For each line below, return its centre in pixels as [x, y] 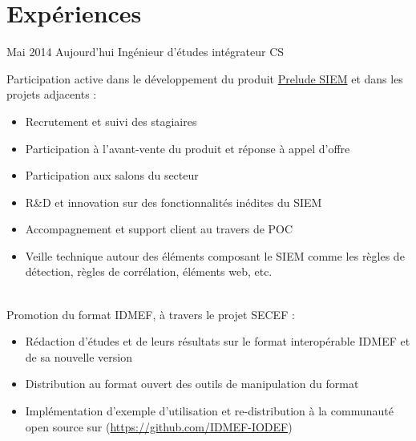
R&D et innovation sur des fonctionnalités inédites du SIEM [174, 202]
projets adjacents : [52, 94]
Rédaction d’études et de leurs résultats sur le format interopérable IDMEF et [218, 341]
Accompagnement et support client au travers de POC [159, 229]
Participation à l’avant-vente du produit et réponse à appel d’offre [188, 148]
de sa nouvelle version [79, 356]
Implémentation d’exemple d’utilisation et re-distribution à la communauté [209, 411]
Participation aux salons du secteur [112, 175]
